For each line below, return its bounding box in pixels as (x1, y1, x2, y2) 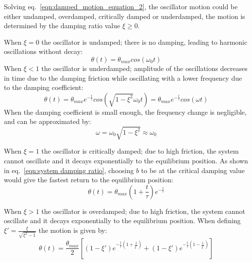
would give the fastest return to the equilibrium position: (4, 175, 173, 185)
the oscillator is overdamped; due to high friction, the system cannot (41, 206, 245, 216)
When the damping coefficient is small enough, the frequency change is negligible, (4, 106, 247, 117)
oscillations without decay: (4, 46, 83, 56)
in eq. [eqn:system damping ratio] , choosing (4, 165, 134, 175)
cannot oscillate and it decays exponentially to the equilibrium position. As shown (4, 156, 248, 166)
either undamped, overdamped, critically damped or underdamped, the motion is (4, 11, 245, 21)
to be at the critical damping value (141, 165, 245, 175)
